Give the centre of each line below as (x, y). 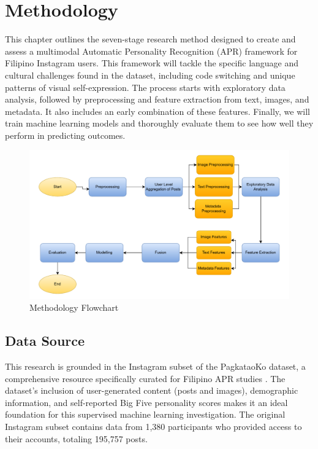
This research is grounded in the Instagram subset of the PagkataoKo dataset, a (155, 366)
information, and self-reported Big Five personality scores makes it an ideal (146, 402)
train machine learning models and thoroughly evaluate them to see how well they (159, 123)
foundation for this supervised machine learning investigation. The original (145, 414)
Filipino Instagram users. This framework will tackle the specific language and (152, 63)
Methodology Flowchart (74, 307)
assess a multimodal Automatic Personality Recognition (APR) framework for (151, 51)
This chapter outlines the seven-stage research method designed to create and (150, 39)
